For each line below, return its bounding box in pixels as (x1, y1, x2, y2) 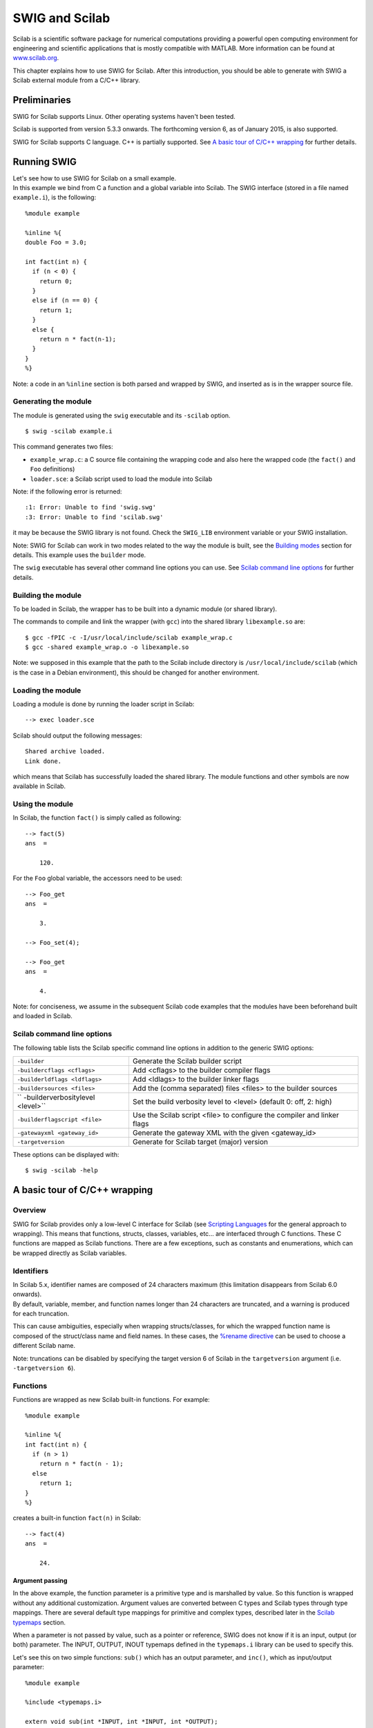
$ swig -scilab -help (25, 1167, 98, 1174)
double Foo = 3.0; (25, 238, 88, 247)
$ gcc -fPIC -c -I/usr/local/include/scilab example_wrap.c (25, 633, 233, 641)
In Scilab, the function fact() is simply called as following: (12, 814, 182, 822)
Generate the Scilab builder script (132, 1056, 242, 1066)
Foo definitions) (30, 465, 75, 473)
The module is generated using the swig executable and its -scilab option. (12, 411, 231, 420)
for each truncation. (12, 1310, 69, 1318)
